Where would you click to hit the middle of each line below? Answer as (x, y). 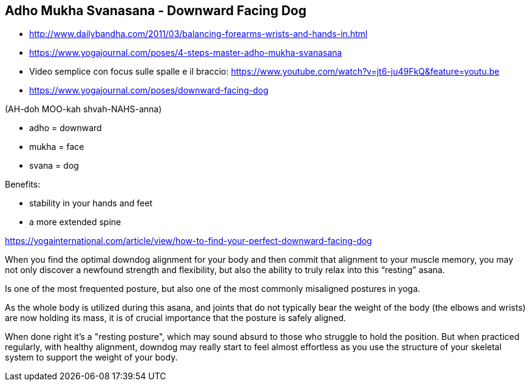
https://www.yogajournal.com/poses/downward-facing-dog (149, 90)
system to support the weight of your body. (91, 357)
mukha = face (57, 147)
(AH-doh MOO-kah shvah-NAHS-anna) (83, 109)
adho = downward (66, 128)
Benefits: (23, 185)
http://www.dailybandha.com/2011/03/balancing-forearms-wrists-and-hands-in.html (199, 34)
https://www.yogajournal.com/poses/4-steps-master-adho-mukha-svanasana (186, 53)
